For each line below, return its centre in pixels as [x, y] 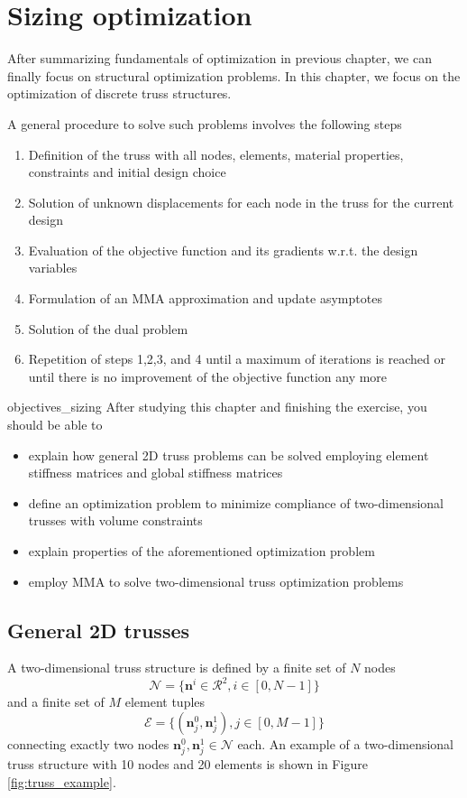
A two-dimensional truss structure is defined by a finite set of [177, 668]
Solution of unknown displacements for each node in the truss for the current [241, 202]
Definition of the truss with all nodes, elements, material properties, [216, 154]
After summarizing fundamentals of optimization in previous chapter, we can [220, 58]
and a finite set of [56, 702]
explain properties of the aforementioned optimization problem [201, 551]
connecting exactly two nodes [88, 744]
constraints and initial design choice [127, 172]
